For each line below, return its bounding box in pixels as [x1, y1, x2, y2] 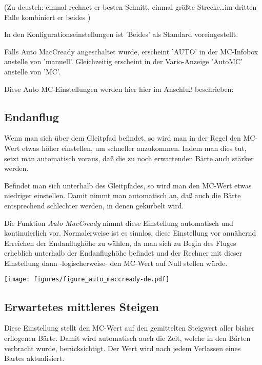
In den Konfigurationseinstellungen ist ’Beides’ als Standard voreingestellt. [4, 29, 238, 40]
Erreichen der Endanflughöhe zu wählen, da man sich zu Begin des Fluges [4, 237, 236, 248]
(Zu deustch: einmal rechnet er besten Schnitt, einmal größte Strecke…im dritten [4, 2, 257, 12]
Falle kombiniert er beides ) [4, 11, 91, 22]
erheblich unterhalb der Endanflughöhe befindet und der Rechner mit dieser [4, 247, 243, 258]
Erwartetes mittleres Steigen [4, 298, 159, 314]
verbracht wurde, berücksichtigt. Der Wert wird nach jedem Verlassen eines [4, 342, 241, 353]
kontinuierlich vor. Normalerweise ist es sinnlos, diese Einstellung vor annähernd [4, 227, 256, 238]
